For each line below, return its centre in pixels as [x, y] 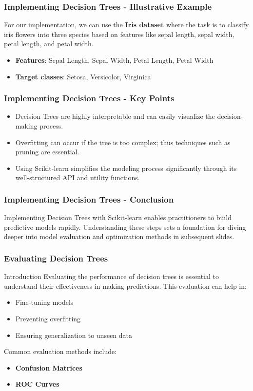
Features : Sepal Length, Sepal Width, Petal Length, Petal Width [114, 60]
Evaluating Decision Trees [56, 258]
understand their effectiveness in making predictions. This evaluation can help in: [125, 286]
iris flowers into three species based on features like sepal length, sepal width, [119, 34]
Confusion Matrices [49, 367]
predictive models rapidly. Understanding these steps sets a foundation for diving [125, 227]
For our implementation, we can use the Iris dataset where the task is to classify [126, 25]
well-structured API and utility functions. [78, 177]
